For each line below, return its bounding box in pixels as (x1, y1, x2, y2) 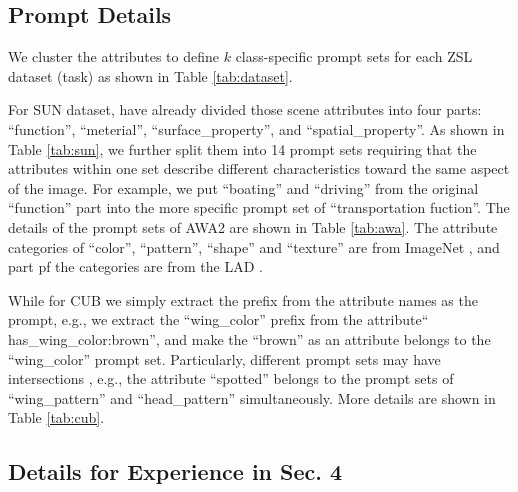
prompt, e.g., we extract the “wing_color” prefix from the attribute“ (8, 309, 429, 330)
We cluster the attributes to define (8, 46, 220, 67)
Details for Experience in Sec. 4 (8, 456, 343, 487)
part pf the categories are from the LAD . (8, 256, 263, 277)
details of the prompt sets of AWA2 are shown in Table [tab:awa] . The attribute (8, 216, 498, 237)
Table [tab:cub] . (8, 407, 105, 428)
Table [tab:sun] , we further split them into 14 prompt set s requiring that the (8, 138, 477, 159)
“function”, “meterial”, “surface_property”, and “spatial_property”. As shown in (8, 118, 505, 139)
